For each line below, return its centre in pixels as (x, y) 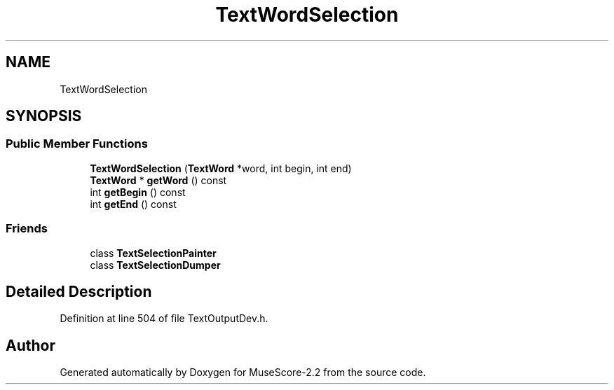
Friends (27, 229)
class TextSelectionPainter (153, 253)
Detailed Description (79, 291)
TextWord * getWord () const (158, 180)
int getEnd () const (133, 204)
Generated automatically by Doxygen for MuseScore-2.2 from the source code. (243, 372)
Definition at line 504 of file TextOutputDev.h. (164, 319)
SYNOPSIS (44, 116)
